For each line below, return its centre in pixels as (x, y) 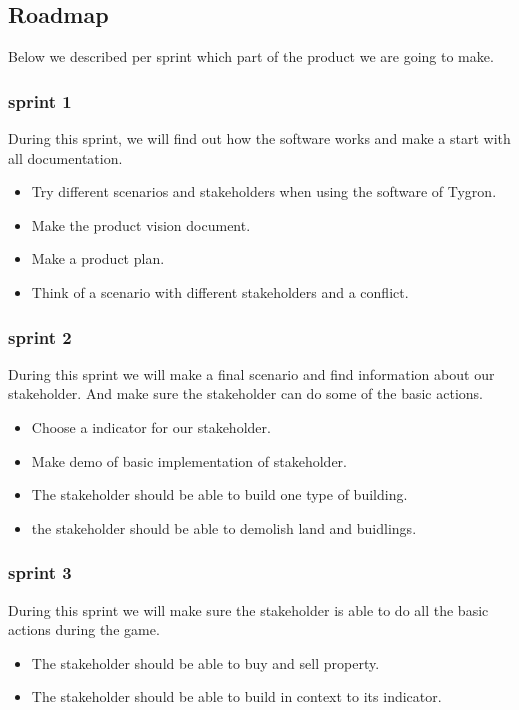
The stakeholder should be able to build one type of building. (219, 494)
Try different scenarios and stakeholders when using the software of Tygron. (264, 191)
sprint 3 (40, 572)
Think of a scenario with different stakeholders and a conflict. (220, 291)
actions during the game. (84, 629)
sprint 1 (40, 100)
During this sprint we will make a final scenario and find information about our (251, 373)
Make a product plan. (98, 258)
